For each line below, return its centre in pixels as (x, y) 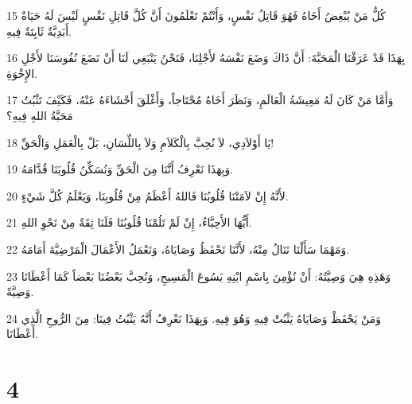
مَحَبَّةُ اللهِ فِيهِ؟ (40, 115)
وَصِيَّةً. (20, 291)
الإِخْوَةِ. (22, 73)
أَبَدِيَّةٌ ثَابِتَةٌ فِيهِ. (39, 31)
